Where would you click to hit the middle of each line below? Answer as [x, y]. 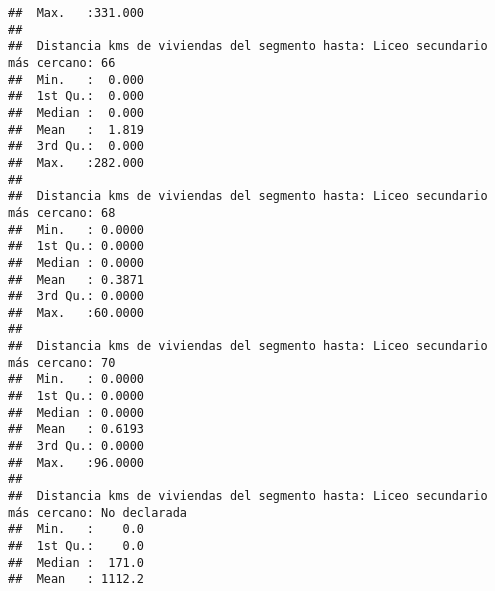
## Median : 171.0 [76, 562]
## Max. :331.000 [76, 13]
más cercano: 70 [62, 362]
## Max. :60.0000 [76, 312]
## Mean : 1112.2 [76, 579]
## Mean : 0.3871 [76, 279]
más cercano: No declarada [97, 512]
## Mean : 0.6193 [76, 429]
